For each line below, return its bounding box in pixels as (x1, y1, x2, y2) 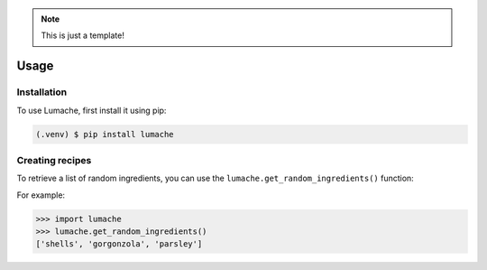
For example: (16, 190, 66, 200)
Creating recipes (16, 154, 92, 166)
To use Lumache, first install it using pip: (16, 105, 167, 116)
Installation (16, 86, 68, 98)
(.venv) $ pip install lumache (35, 129, 175, 139)
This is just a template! (41, 30, 125, 41)
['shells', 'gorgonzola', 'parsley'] (35, 239, 203, 249)
